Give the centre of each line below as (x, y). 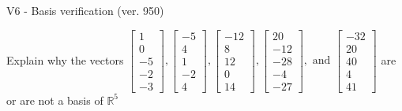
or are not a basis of (55, 100)
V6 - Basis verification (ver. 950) (85, 10)
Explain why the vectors (65, 59)
